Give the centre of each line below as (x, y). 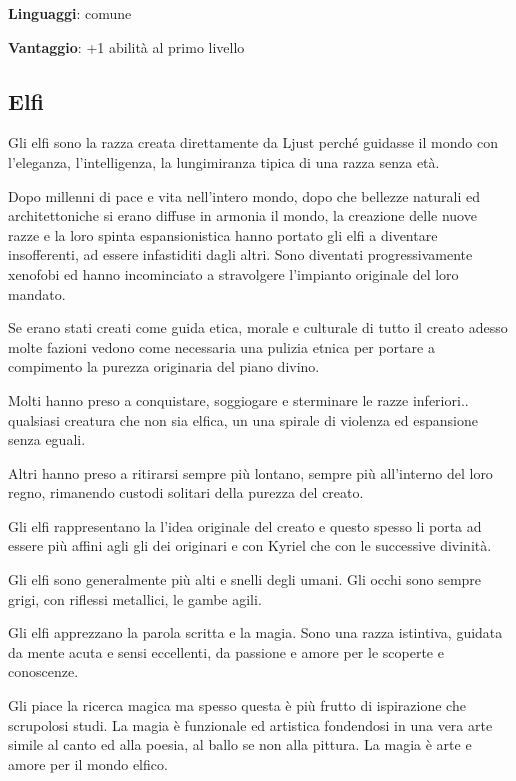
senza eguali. (47, 439)
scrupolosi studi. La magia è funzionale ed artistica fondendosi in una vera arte (250, 724)
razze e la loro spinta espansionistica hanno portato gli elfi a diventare (223, 234)
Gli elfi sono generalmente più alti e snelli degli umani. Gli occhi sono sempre (245, 579)
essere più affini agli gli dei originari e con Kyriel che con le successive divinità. (250, 545)
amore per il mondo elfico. (88, 763)
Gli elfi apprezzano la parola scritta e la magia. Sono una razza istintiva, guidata (255, 632)
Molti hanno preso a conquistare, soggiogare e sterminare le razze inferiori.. (238, 399)
